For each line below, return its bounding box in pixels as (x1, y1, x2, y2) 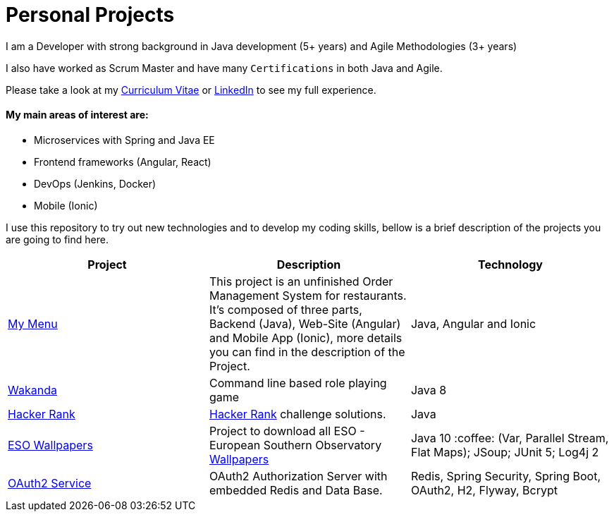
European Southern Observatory (209, 437, 382, 452)
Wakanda (8, 382, 57, 397)
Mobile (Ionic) (34, 199, 98, 212)
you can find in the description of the (209, 344, 405, 359)
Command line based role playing (209, 375, 387, 390)
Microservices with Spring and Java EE (34, 133, 215, 146)
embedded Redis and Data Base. (209, 482, 383, 497)
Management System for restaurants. (209, 288, 407, 303)
